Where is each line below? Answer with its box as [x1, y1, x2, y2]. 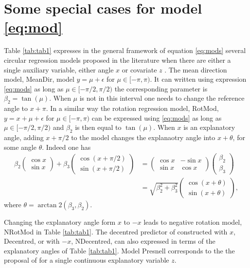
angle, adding [4, 132, 44, 143]
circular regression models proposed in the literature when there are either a [4, 54, 231, 65]
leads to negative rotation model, [143, 217, 242, 227]
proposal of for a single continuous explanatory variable [4, 255, 169, 265]
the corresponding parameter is [114, 83, 208, 93]
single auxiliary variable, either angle [4, 64, 114, 74]
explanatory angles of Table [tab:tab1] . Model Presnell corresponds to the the [4, 245, 235, 255]
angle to [4, 103, 28, 113]
